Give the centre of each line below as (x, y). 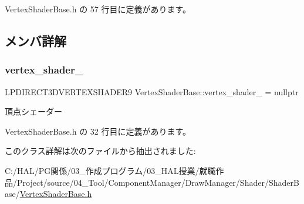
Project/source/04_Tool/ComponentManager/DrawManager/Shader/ (143, 182)
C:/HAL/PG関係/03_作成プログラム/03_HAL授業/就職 (110, 170)
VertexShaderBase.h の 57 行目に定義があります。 (98, 9)
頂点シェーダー (33, 111)
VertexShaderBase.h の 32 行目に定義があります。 (98, 131)
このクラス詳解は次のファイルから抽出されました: (100, 151)
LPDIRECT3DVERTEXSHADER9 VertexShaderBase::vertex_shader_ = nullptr (152, 91)
